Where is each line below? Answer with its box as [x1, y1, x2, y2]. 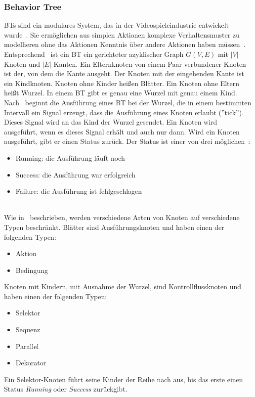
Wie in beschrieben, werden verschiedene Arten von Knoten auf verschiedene [4, 212, 240, 222]
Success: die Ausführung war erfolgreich [15, 169, 136, 179]
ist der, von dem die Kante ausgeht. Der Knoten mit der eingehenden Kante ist [4, 68, 244, 79]
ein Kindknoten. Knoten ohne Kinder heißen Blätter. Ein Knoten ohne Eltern [4, 78, 239, 88]
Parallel [15, 341, 39, 351]
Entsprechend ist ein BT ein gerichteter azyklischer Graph [4, 49, 184, 59]
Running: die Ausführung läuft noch [15, 152, 125, 163]
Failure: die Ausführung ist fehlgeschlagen [15, 186, 142, 196]
